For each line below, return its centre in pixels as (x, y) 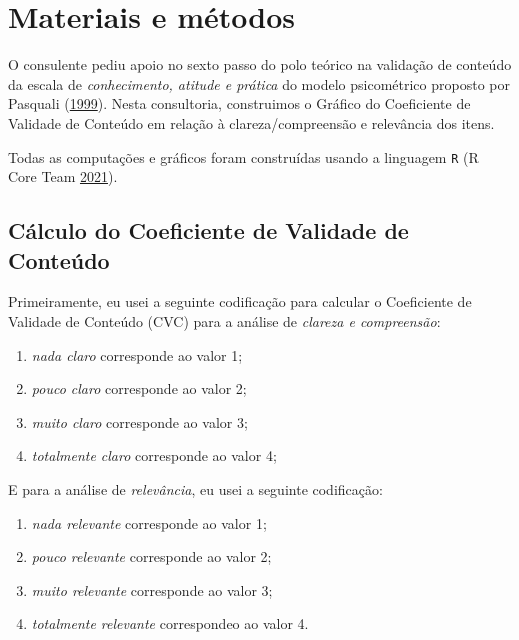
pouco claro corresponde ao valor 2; (139, 388)
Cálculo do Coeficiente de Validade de (208, 230)
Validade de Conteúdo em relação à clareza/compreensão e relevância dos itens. (251, 122)
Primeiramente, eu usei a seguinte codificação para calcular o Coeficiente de (240, 301)
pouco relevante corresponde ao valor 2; (151, 556)
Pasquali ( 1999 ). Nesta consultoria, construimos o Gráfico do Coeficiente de (239, 103)
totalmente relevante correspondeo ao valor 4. (170, 623)
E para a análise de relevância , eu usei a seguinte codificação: (195, 488)
